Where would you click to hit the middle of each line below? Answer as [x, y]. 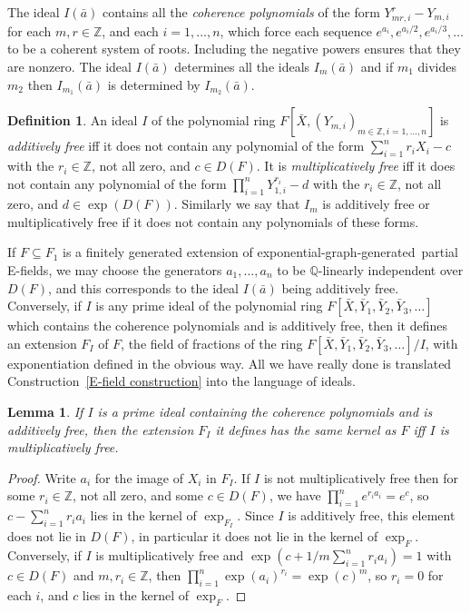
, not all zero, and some [138, 495]
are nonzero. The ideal [69, 66]
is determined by [154, 84]
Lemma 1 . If [45, 411]
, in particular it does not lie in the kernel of [255, 536]
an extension [42, 343]
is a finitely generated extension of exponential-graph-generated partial [260, 252]
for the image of [139, 477]
